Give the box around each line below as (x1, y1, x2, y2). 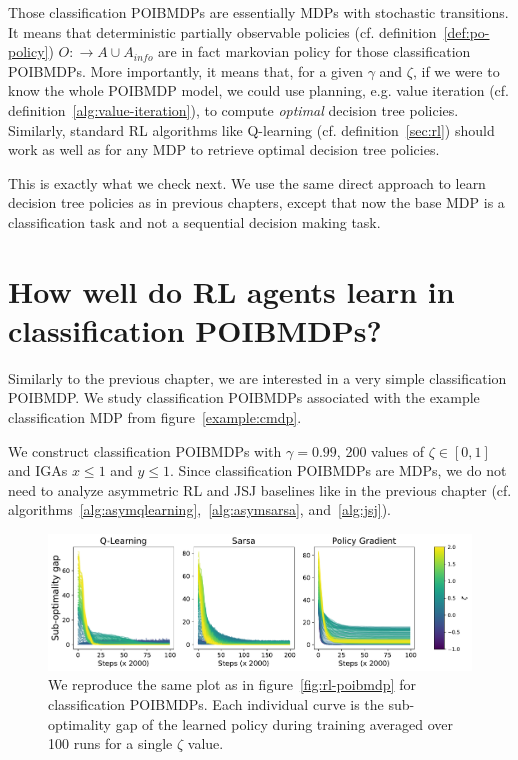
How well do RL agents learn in (8, 270, 455, 311)
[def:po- (443, 21, 490, 42)
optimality (48, 713, 112, 734)
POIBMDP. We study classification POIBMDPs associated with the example (8, 387, 480, 408)
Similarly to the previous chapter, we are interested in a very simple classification (8, 367, 507, 388)
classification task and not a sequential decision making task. (8, 211, 381, 232)
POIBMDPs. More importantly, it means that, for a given (8, 60, 363, 81)
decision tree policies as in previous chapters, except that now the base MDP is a (8, 192, 505, 213)
